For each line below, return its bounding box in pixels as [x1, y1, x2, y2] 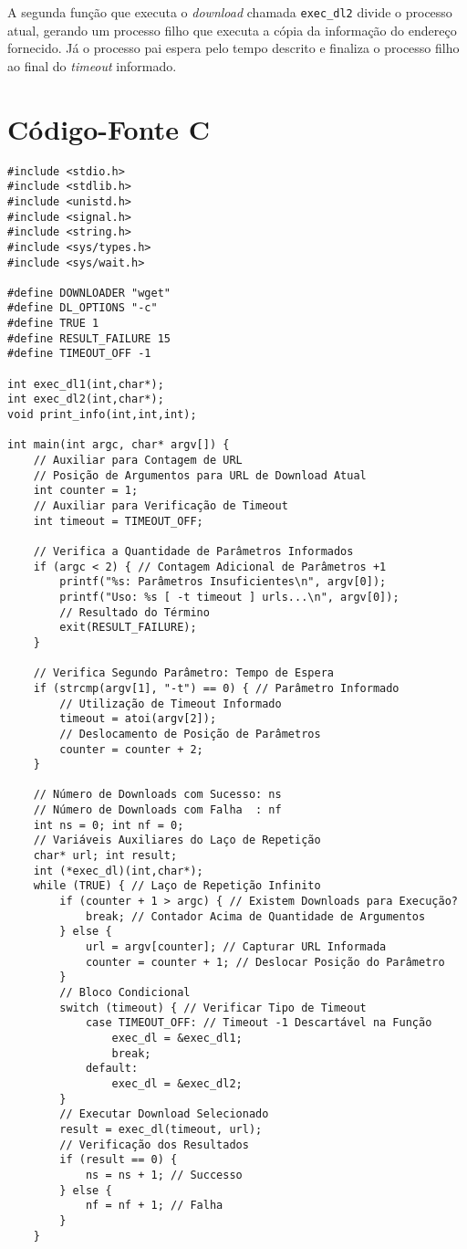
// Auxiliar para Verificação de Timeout [33, 499, 288, 512]
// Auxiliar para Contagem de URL [33, 454, 243, 467]
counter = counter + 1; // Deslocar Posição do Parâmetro [85, 955, 445, 969]
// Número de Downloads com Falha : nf [33, 803, 282, 817]
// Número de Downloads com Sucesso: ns [33, 788, 282, 802]
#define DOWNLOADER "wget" [7, 286, 171, 299]
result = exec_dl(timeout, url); [59, 1122, 263, 1136]
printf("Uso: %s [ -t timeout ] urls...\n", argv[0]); [59, 590, 400, 604]
